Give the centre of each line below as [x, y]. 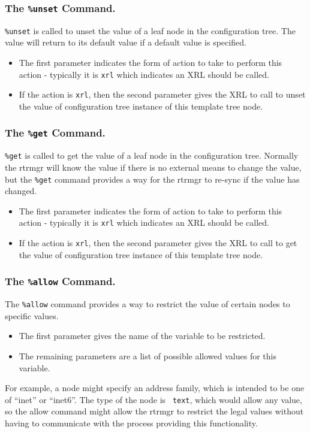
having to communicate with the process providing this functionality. [131, 423]
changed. [21, 191]
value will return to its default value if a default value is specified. [126, 42]
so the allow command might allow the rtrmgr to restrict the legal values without [154, 411]
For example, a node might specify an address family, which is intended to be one [155, 388]
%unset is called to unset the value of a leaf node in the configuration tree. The [150, 30]
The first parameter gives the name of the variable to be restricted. [142, 336]
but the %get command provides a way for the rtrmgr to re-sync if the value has [152, 179]
